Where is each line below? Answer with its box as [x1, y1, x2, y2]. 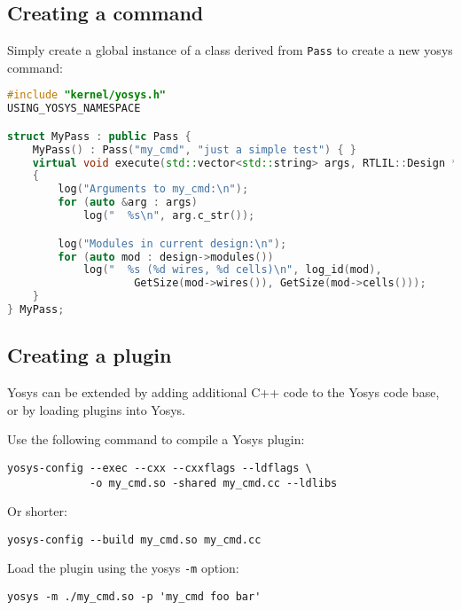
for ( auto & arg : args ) [58, 196, 198, 209]
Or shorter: [7, 502, 67, 520]
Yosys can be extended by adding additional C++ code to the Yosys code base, [7, 383, 440, 402]
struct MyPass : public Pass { [7, 129, 191, 143]
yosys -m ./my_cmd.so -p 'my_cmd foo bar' [7, 590, 262, 604]
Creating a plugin [7, 341, 172, 369]
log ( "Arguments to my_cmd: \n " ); [58, 183, 249, 196]
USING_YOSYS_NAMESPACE [7, 102, 141, 115]
